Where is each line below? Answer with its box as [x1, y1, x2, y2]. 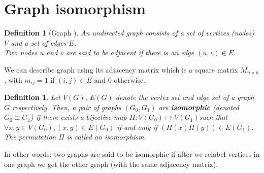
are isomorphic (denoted [158, 101, 239, 112]
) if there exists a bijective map [30, 112, 127, 122]
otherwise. [114, 74, 146, 85]
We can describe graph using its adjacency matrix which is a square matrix [4, 64, 238, 75]
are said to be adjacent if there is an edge [66, 47, 194, 58]
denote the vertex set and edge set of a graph [115, 91, 254, 102]
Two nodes [4, 47, 38, 58]
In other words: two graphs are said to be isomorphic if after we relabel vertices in [4, 148, 260, 159]
